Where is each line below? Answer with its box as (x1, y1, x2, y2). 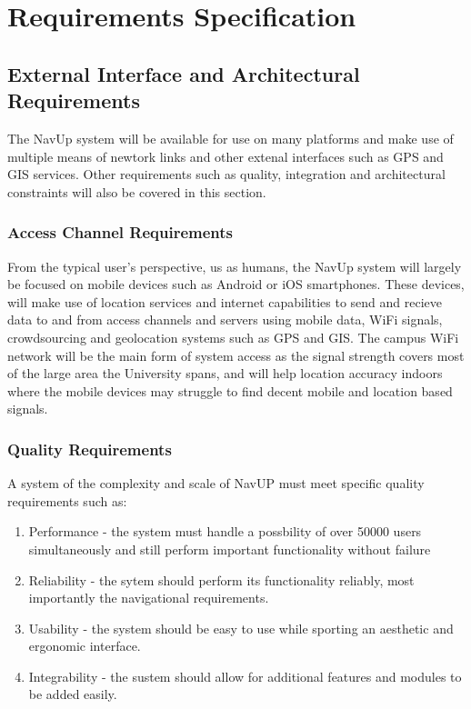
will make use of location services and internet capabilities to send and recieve (7, 292, 443, 311)
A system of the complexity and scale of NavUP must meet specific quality (7, 474, 425, 493)
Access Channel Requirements (7, 221, 234, 244)
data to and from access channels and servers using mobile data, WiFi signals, (7, 310, 443, 329)
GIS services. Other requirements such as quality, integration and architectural (7, 165, 446, 184)
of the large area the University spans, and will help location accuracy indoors (7, 364, 443, 383)
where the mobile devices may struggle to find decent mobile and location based (7, 381, 453, 400)
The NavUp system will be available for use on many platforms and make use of (7, 128, 454, 147)
